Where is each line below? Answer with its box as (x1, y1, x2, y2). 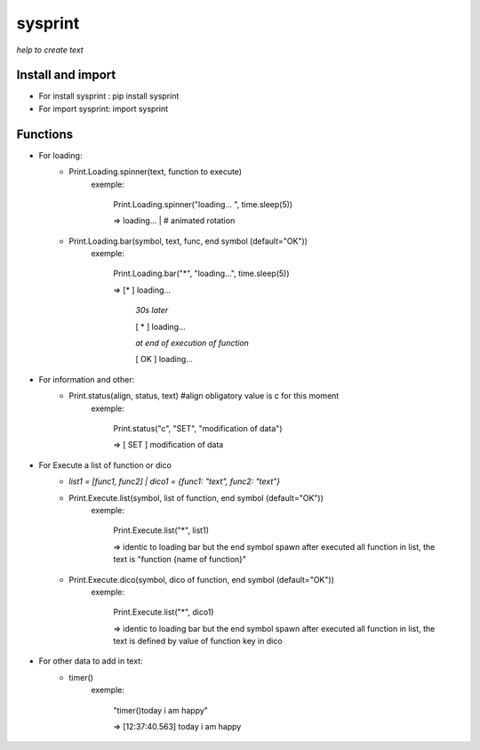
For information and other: (38, 374, 135, 384)
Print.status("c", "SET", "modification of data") (113, 423, 284, 433)
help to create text (16, 44, 84, 55)
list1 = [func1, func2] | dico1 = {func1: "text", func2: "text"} (68, 476, 280, 487)
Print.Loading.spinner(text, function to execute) (68, 166, 243, 177)
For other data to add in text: (38, 656, 143, 666)
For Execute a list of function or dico (38, 459, 172, 471)
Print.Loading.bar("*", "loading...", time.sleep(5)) (113, 268, 290, 279)
